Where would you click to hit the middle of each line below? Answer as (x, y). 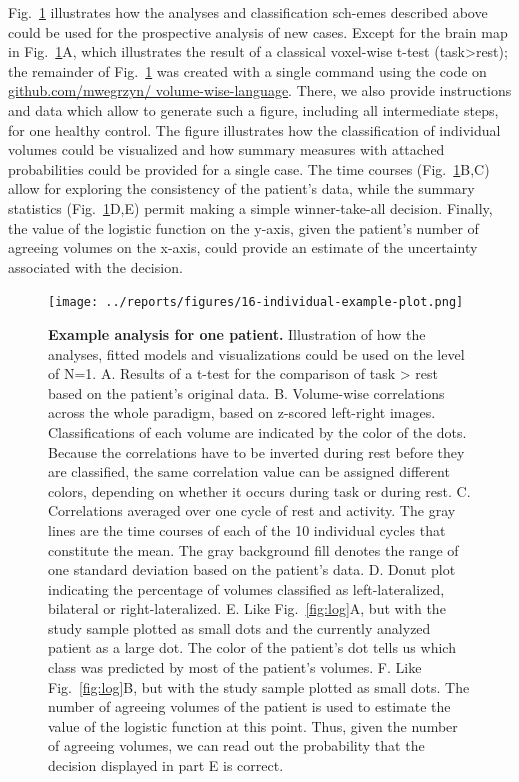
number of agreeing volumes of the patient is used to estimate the (249, 706)
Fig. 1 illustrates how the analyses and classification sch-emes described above (248, 12)
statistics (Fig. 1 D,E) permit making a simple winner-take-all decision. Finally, (250, 207)
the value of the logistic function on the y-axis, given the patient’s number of (243, 227)
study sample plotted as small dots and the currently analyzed (239, 627)
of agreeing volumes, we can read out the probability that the (236, 745)
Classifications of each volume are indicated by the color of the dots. (257, 431)
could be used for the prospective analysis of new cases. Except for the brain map (258, 31)
